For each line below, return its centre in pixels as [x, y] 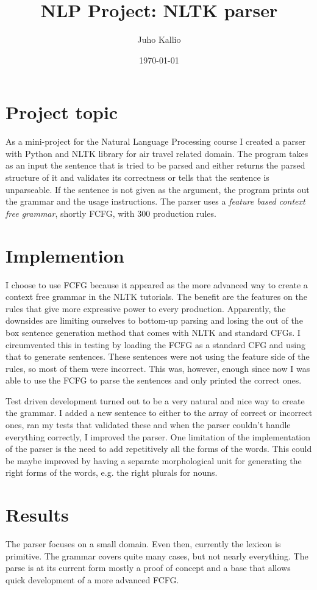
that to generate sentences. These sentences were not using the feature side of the [158, 356]
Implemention [65, 255]
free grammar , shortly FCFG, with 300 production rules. [111, 213]
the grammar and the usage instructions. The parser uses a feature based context [155, 201]
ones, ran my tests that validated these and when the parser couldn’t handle [148, 425]
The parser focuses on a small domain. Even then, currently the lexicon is [143, 544]
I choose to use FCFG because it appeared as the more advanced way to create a [157, 284]
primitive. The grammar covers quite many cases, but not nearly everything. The [157, 555]
